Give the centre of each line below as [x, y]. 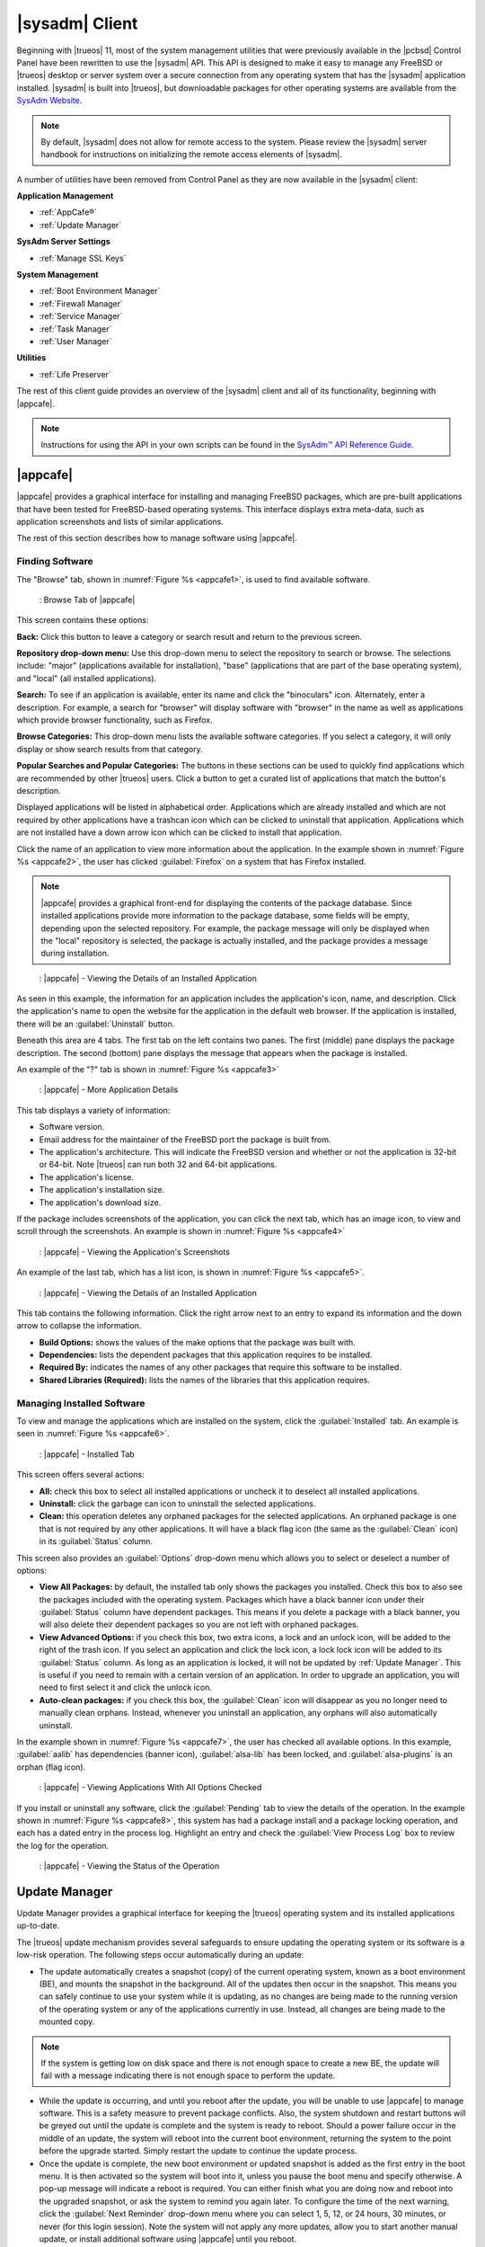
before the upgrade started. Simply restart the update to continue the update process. [198, 2151]
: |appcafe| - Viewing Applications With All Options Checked [150, 1788]
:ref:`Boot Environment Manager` [100, 291]
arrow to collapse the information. [79, 1326]
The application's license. [87, 1177]
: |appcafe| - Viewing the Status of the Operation [129, 1866]
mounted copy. [67, 2021]
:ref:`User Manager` [75, 341]
